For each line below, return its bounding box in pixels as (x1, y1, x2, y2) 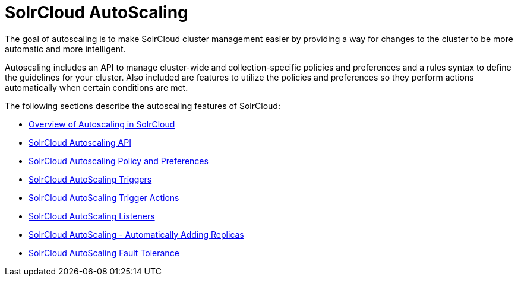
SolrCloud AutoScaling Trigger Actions (29, 192, 179, 203)
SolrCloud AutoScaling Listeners (29, 210, 155, 221)
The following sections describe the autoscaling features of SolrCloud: (5, 100, 280, 111)
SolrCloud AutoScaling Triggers (29, 174, 152, 184)
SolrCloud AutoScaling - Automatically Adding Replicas (29, 229, 244, 240)
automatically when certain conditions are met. (5, 82, 188, 92)
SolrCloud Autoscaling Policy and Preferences (29, 155, 209, 166)
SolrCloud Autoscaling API (29, 137, 131, 148)
